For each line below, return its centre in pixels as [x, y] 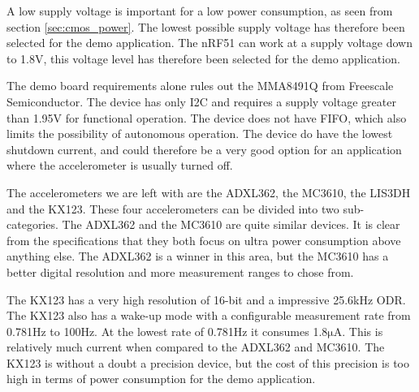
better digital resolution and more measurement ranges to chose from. [180, 271]
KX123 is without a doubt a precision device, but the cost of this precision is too [208, 362]
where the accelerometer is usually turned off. [120, 165]
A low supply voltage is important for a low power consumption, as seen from [200, 11]
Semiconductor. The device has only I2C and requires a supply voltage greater [201, 101]
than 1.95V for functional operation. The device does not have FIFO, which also [207, 117]
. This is [363, 331]
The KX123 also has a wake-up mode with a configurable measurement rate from [209, 315]
